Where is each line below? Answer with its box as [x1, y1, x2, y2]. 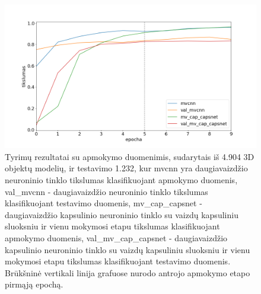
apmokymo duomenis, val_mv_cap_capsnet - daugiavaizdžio [5, 232, 228, 244]
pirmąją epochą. [5, 278, 63, 290]
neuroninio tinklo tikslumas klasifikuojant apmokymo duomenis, [5, 174, 238, 186]
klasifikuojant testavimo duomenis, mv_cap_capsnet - [5, 197, 202, 209]
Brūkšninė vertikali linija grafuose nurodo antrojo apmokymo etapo [5, 266, 250, 279]
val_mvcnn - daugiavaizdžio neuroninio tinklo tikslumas [5, 185, 208, 197]
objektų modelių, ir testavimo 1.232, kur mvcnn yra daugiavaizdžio [5, 162, 248, 174]
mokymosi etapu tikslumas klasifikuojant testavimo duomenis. [5, 255, 231, 267]
